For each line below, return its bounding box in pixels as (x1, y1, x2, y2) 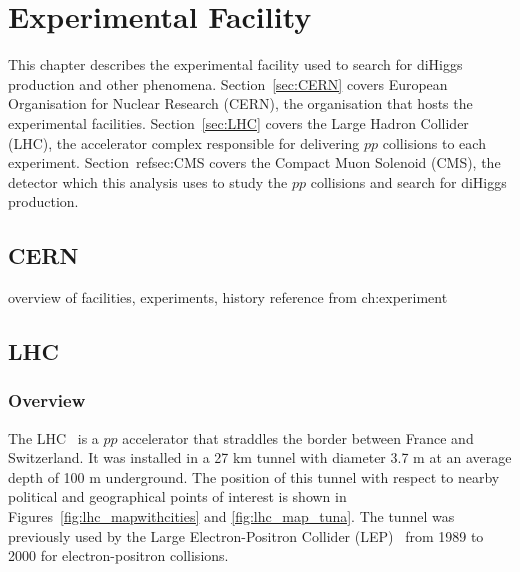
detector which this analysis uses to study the (8, 171, 288, 192)
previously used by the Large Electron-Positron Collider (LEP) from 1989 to (8, 525, 484, 546)
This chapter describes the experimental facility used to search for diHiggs (8, 54, 463, 75)
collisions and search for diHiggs (310, 171, 507, 192)
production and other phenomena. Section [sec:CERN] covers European (8, 73, 448, 94)
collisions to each (382, 132, 486, 153)
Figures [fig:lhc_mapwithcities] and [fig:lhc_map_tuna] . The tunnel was (8, 506, 455, 527)
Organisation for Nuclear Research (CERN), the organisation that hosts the (8, 93, 473, 114)
